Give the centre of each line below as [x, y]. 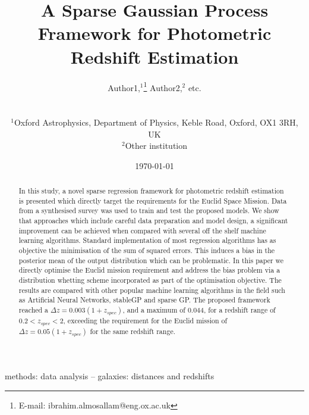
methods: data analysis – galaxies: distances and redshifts [110, 375]
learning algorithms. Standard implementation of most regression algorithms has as [147, 240]
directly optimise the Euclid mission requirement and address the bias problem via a [149, 270]
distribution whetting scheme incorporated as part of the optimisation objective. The [150, 280]
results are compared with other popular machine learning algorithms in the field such [152, 290]
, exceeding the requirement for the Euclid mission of [145, 321]
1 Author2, [163, 86]
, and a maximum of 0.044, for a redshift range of [199, 309]
